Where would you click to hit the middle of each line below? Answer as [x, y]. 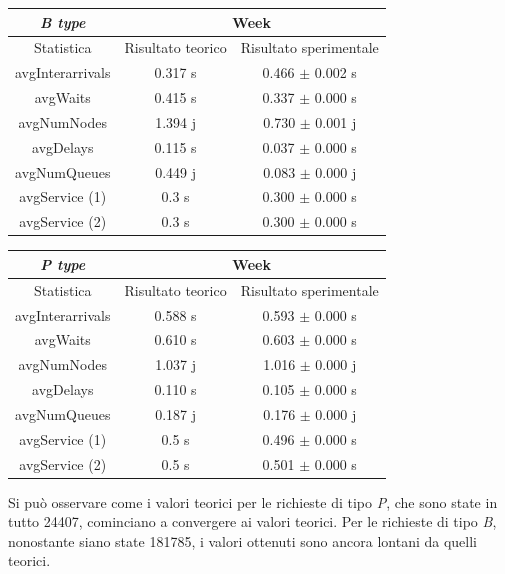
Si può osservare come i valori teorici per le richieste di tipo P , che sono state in [253, 501]
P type [63, 263]
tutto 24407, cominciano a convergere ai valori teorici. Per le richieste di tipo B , [252, 521]
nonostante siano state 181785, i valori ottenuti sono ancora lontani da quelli [243, 540]
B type [63, 21]
